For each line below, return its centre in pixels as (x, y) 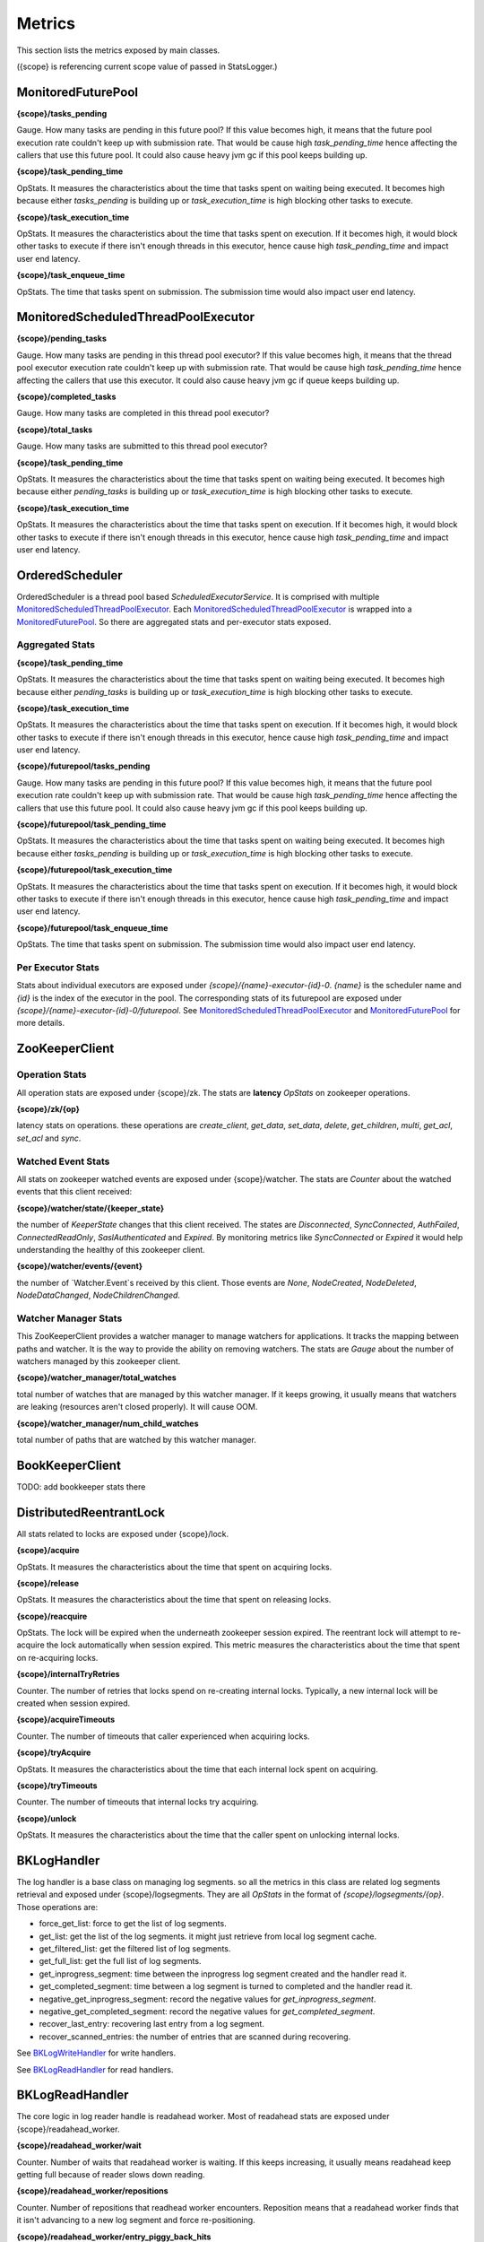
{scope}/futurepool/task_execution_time (95, 870)
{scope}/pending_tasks (62, 339)
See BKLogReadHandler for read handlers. (95, 2069)
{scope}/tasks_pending (62, 113)
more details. (41, 1023)
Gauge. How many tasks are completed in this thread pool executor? (143, 413)
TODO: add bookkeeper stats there (81, 1486)
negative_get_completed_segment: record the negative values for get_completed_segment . (207, 2011)
